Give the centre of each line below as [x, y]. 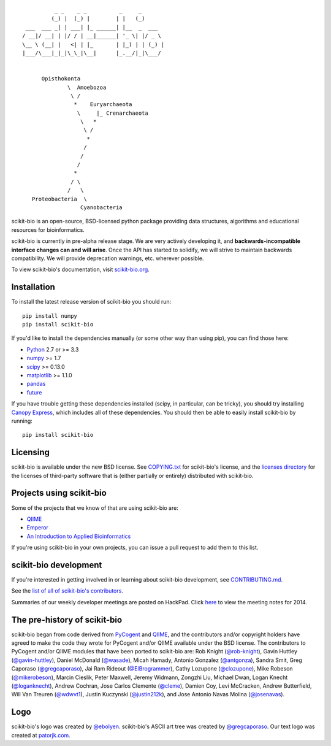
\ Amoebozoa [87, 87]
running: [22, 421]
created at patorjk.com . [41, 735]
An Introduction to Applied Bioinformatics [79, 536]
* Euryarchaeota [103, 105]
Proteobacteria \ [59, 199]
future [34, 392]
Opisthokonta [61, 79]
